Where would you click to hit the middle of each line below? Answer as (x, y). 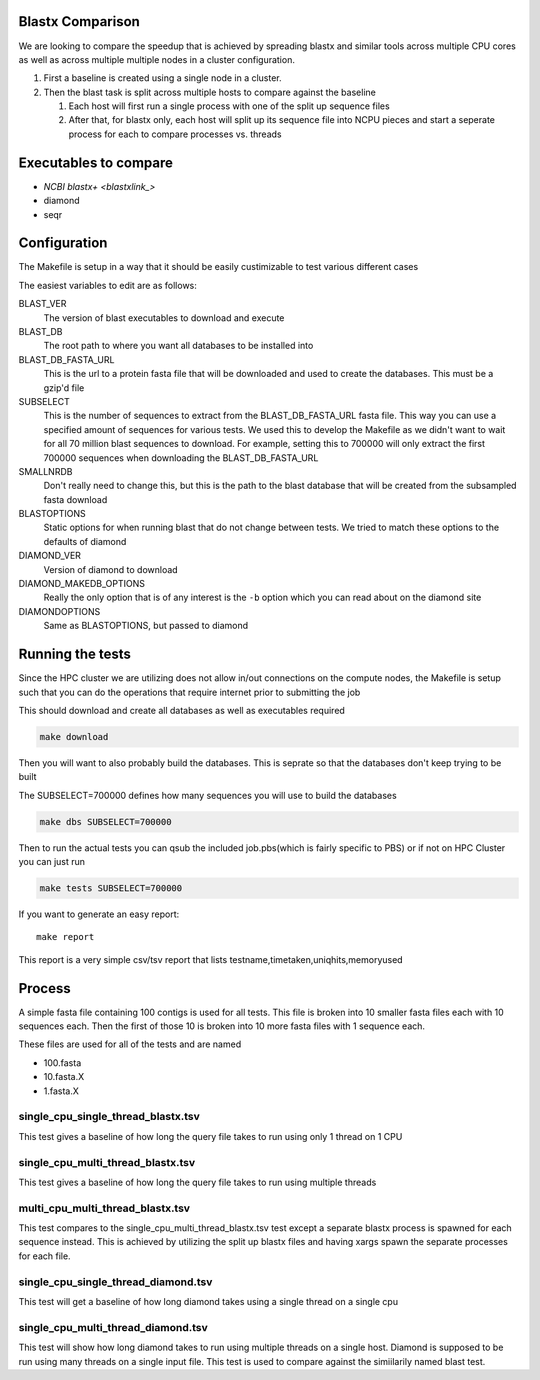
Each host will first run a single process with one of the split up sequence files (229, 106)
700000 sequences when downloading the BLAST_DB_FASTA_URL (181, 457)
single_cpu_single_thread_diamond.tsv (115, 1282)
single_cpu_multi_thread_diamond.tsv (113, 1327)
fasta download (75, 499)
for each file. (44, 1256)
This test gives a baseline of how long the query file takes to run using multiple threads (197, 1182)
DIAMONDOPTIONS (59, 611)
